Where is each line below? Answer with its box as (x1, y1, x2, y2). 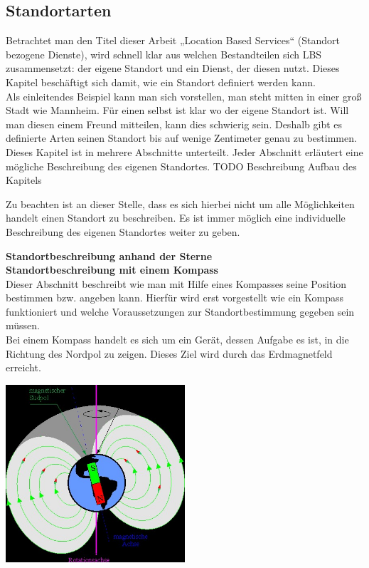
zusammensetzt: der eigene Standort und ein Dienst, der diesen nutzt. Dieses (6, 61, 340, 76)
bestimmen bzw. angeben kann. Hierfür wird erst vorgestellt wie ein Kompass (6, 290, 344, 305)
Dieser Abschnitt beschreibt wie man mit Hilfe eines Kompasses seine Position (6, 276, 347, 291)
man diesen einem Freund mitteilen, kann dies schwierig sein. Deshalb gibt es (6, 116, 343, 131)
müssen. (6, 318, 40, 333)
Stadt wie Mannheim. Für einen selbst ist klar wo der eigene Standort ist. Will (6, 103, 349, 118)
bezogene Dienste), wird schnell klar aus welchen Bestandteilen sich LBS (6, 46, 322, 61)
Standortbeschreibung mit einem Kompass (6, 262, 218, 277)
